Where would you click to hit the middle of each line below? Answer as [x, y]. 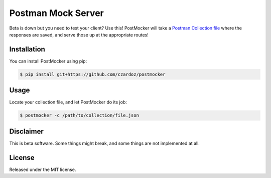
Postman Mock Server [56, 13]
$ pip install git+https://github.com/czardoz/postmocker [93, 74]
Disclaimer [26, 131]
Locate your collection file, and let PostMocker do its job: [68, 102]
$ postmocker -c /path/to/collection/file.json [79, 115]
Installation [27, 49]
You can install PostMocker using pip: [48, 61]
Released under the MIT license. [43, 169]
